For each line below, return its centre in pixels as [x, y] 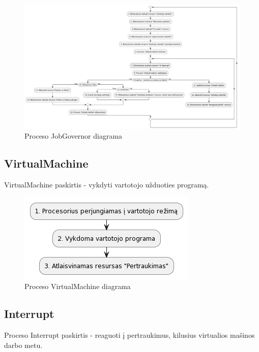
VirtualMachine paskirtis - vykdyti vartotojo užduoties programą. [107, 184]
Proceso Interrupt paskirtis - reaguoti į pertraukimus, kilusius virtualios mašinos [129, 334]
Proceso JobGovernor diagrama [74, 136]
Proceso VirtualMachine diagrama [78, 286]
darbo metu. [23, 345]
